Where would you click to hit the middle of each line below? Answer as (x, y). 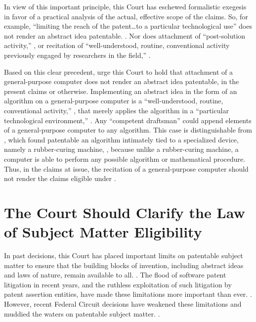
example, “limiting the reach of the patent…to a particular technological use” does (128, 26)
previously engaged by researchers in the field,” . (77, 55)
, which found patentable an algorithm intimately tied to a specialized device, (121, 139)
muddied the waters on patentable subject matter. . (82, 313)
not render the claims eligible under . (60, 178)
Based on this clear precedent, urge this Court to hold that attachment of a (118, 71)
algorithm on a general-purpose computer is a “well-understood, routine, (114, 101)
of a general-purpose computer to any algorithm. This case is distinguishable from (128, 130)
